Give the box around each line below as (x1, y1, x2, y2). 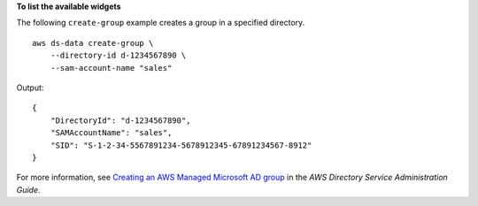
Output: (16, 82, 44, 93)
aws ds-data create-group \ (32, 38, 154, 48)
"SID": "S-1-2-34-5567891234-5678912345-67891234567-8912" (50, 140, 312, 150)
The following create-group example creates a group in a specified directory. (16, 18, 305, 28)
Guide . (16, 184, 41, 195)
